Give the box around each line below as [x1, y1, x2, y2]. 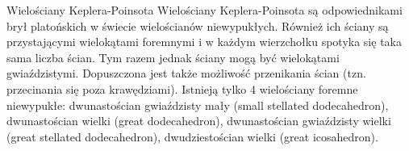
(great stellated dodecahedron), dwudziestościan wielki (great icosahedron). [6, 128, 378, 145]
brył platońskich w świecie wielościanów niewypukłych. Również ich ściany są [6, 17, 389, 34]
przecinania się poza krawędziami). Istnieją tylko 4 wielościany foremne [6, 80, 358, 97]
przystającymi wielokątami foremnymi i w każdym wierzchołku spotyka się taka [6, 33, 402, 50]
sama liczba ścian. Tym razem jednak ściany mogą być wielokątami [6, 48, 340, 65]
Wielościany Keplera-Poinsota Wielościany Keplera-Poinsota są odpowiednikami [6, 2, 403, 18]
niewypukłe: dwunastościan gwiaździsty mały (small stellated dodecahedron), [6, 96, 389, 113]
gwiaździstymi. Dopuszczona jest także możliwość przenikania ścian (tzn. [6, 65, 366, 82]
